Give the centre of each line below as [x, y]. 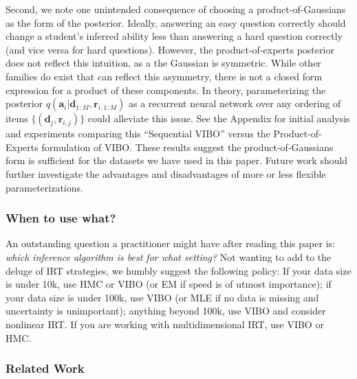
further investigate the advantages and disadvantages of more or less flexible [166, 173]
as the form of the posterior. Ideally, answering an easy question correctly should [176, 22]
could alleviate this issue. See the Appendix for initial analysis [219, 118]
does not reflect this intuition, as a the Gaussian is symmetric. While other [163, 63]
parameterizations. [44, 187]
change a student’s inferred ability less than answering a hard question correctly [174, 36]
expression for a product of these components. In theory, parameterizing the [166, 90]
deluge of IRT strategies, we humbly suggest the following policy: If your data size [178, 270]
